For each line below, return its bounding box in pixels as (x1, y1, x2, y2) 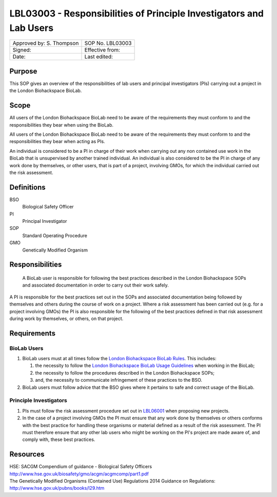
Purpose (9, 67, 37, 76)
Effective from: (84, 46, 121, 54)
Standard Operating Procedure (22, 232, 87, 239)
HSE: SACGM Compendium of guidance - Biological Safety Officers (9, 464, 152, 470)
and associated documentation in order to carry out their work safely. (22, 282, 169, 288)
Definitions (9, 183, 46, 191)
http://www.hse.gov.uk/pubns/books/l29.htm (9, 485, 105, 491)
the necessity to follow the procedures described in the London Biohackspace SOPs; (35, 369, 215, 376)
